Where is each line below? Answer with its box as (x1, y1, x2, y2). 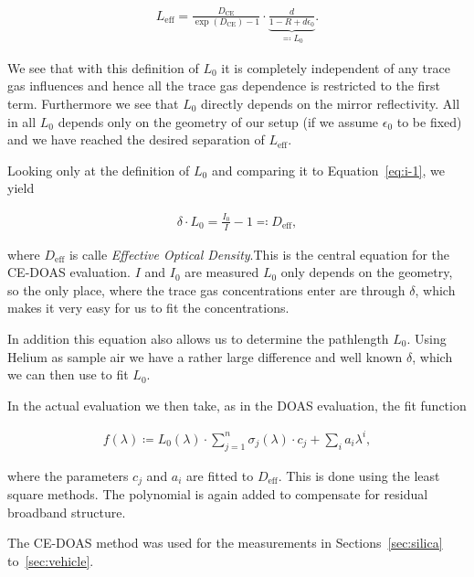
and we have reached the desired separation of (7, 130, 265, 149)
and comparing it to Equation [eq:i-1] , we (211, 160, 445, 179)
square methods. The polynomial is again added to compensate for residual (7, 485, 428, 504)
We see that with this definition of (7, 58, 199, 77)
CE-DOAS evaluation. (7, 262, 131, 282)
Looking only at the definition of (7, 160, 190, 179)
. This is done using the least (278, 465, 440, 485)
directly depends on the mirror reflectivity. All (201, 94, 460, 113)
